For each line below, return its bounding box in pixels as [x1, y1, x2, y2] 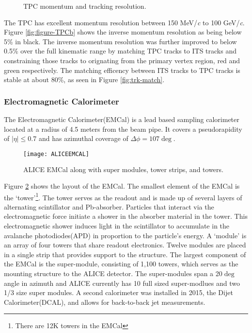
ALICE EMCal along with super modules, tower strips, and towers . [23, 164, 223, 175]
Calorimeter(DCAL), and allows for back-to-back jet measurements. [4, 297, 205, 307]
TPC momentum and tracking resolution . [23, 1, 146, 11]
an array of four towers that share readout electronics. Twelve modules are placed [4, 240, 246, 250]
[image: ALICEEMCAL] [23, 150, 90, 158]
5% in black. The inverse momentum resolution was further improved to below [4, 36, 237, 46]
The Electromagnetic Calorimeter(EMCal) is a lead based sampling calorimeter [4, 114, 239, 124]
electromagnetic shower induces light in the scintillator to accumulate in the [4, 221, 230, 231]
